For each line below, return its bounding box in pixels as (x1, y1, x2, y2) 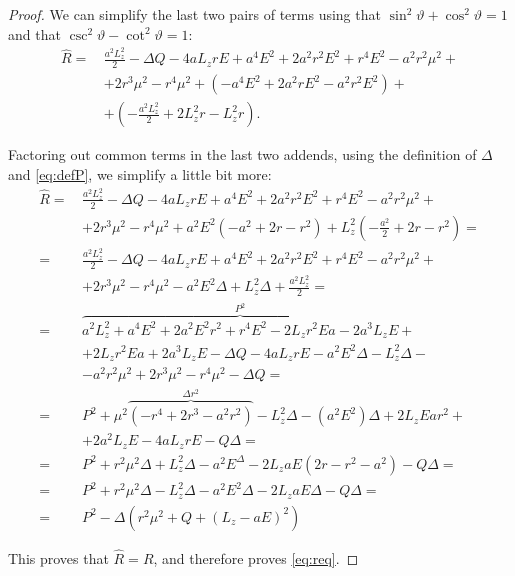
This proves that (8, 547, 109, 568)
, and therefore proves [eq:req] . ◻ (153, 547, 359, 568)
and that (8, 23, 61, 44)
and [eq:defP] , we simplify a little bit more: (8, 163, 272, 184)
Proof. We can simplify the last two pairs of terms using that (8, 4, 381, 24)
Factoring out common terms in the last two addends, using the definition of (8, 144, 477, 165)
